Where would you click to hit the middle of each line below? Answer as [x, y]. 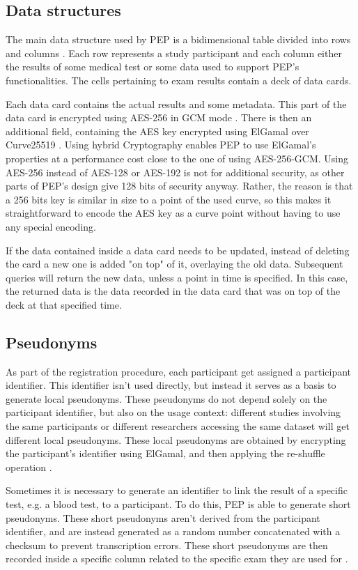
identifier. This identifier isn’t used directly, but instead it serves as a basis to [171, 385]
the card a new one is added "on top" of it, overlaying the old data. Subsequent [174, 264]
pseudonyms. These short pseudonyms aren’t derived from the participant [163, 517]
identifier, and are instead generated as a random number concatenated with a [173, 531]
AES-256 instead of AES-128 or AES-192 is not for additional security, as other [175, 172]
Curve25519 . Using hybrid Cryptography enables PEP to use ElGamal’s [161, 145]
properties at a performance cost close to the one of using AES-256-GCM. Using [177, 158]
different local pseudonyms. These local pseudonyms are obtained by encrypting [176, 439]
